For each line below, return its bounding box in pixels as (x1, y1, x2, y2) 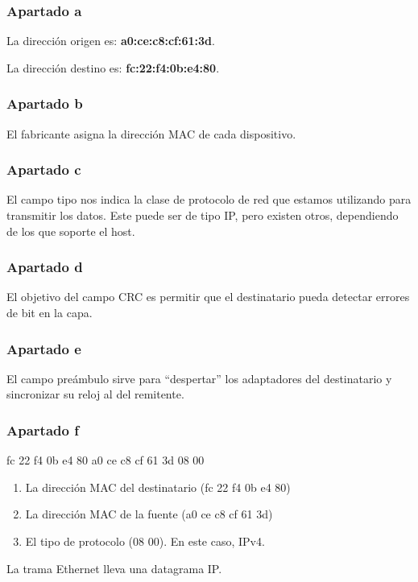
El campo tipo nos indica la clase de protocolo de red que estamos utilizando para (6, 191, 412, 208)
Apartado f (6, 419, 79, 440)
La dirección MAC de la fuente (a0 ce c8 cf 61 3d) (25, 506, 273, 522)
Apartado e (6, 338, 81, 358)
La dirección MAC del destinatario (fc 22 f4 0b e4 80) (25, 478, 291, 495)
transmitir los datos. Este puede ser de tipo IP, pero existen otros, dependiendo (6, 207, 399, 224)
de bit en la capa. (6, 304, 93, 321)
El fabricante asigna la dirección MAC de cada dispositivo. (6, 125, 296, 142)
